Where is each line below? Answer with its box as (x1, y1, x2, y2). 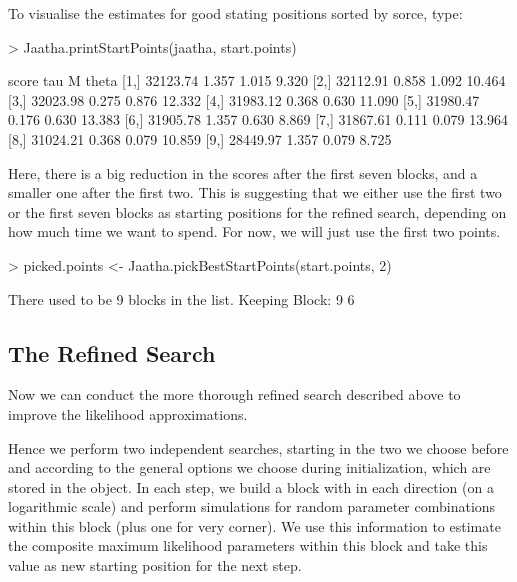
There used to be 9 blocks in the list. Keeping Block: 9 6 (8, 288, 355, 309)
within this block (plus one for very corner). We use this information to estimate (8, 515, 501, 536)
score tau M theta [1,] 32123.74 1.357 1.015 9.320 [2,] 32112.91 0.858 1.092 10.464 (8, 70, 506, 91)
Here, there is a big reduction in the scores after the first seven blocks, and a (8, 162, 478, 183)
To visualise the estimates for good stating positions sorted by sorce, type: (8, 3, 463, 23)
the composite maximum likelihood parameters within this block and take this (8, 535, 488, 556)
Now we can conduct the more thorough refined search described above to (8, 384, 461, 405)
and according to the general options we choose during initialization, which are (8, 457, 491, 478)
